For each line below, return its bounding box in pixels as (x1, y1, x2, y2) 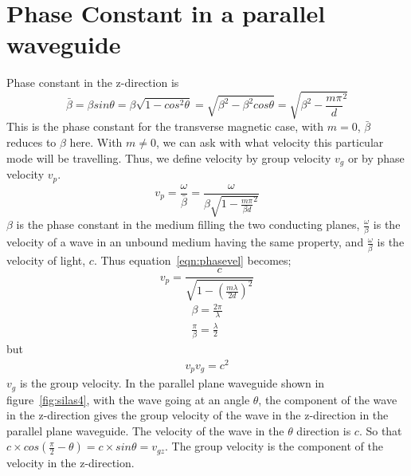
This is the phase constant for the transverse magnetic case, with (6, 118, 324, 135)
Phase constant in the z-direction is (6, 74, 179, 91)
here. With (69, 134, 123, 151)
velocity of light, (6, 251, 86, 268)
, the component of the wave (258, 391, 397, 407)
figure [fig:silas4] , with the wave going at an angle (6, 391, 250, 407)
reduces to (6, 134, 57, 151)
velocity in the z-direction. (6, 454, 135, 470)
